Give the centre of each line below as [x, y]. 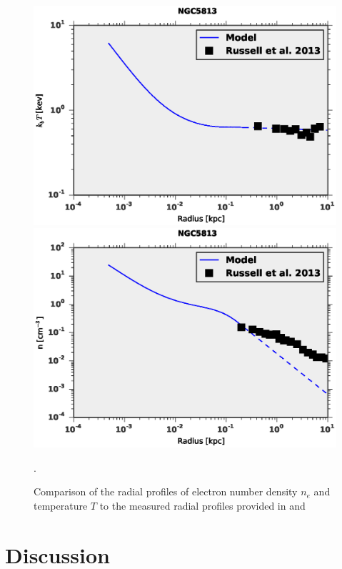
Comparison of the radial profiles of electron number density [166, 491]
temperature [61, 505]
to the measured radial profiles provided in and [202, 505]
